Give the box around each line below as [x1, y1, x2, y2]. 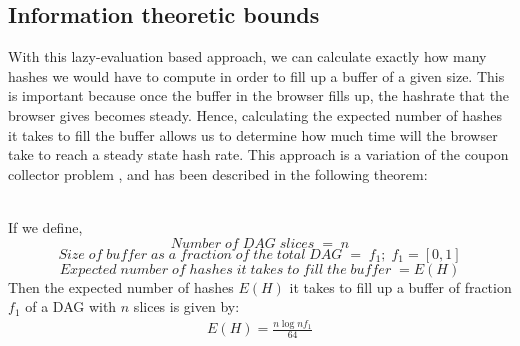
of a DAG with [25, 296, 117, 317]
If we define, [8, 216, 83, 237]
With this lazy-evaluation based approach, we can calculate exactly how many [8, 46, 487, 67]
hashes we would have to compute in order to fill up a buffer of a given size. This [8, 65, 505, 86]
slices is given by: [133, 296, 240, 317]
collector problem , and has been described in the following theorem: [8, 163, 428, 184]
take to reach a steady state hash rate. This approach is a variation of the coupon [8, 144, 509, 165]
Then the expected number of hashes [8, 276, 234, 297]
